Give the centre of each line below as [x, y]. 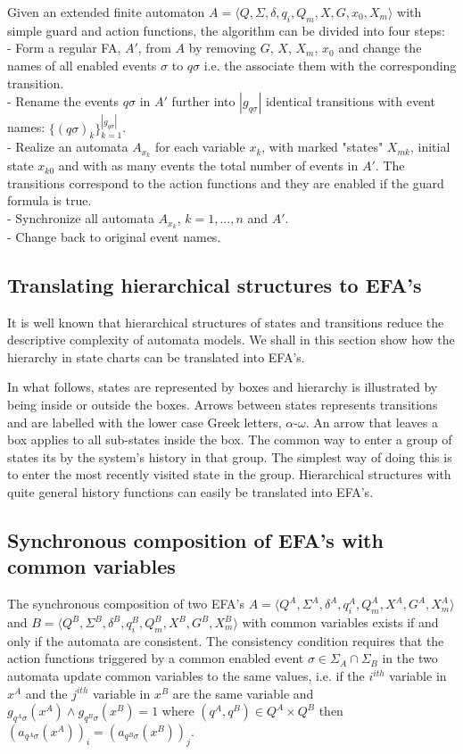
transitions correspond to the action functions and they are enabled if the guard [226, 182]
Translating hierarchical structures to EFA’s [215, 284]
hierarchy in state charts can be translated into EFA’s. [156, 356]
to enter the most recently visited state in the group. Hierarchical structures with [229, 474]
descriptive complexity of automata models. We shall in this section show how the [231, 340]
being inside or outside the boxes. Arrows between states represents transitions [223, 405]
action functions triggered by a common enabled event [156, 658]
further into [203, 101]
